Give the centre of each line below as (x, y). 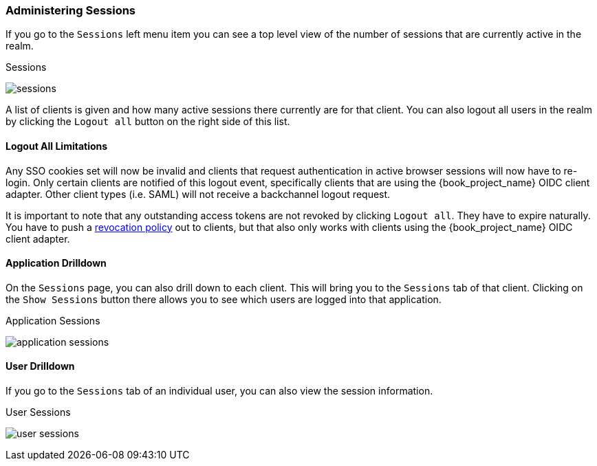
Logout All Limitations (57, 146)
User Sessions (38, 412)
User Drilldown (40, 366)
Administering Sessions (71, 10)
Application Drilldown (56, 263)
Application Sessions (53, 320)
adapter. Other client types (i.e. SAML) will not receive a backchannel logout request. (198, 194)
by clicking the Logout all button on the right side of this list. (148, 122)
